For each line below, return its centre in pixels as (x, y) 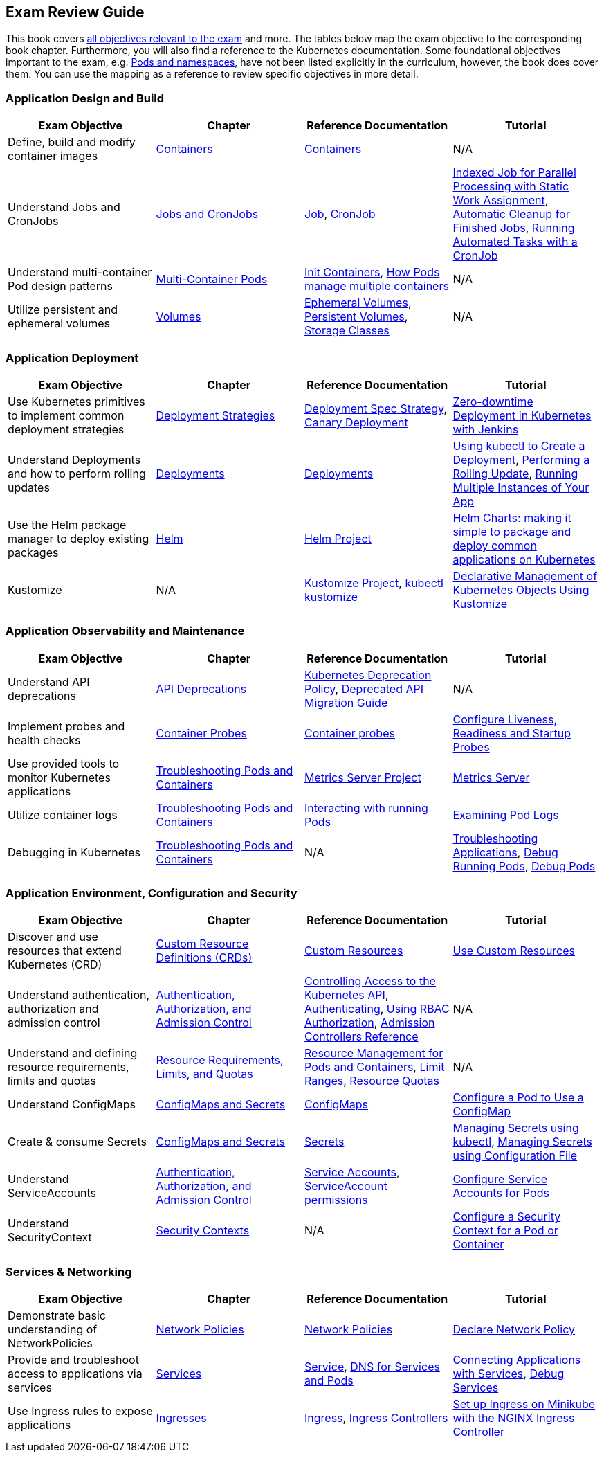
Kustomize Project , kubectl (374, 583)
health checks (44, 740)
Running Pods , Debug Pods (524, 866)
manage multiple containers (377, 286)
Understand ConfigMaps (72, 1105)
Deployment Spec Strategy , (376, 408)
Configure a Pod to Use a (518, 1098)
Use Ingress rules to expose (80, 1411)
